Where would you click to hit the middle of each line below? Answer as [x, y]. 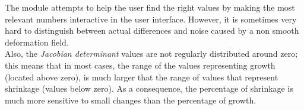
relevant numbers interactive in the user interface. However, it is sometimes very [151, 19]
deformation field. [37, 42]
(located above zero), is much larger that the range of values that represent [142, 77]
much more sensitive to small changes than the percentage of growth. [131, 100]
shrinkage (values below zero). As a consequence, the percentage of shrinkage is [149, 88]
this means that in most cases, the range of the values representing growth [140, 65]
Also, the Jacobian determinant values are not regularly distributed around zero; [151, 54]
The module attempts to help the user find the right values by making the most [150, 7]
